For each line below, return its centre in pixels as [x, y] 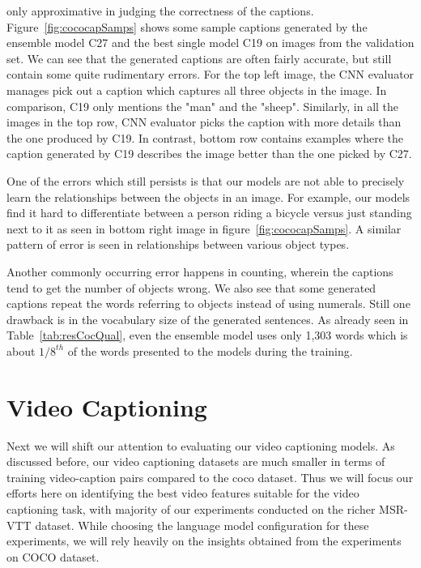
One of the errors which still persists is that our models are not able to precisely [206, 180]
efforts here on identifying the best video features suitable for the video [183, 493]
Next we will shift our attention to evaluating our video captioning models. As [201, 445]
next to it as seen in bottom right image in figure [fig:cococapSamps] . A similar [204, 228]
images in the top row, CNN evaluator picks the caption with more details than [204, 122]
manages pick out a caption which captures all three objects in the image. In [197, 90]
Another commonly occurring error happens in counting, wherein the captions [200, 271]
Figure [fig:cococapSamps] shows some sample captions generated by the [187, 26]
